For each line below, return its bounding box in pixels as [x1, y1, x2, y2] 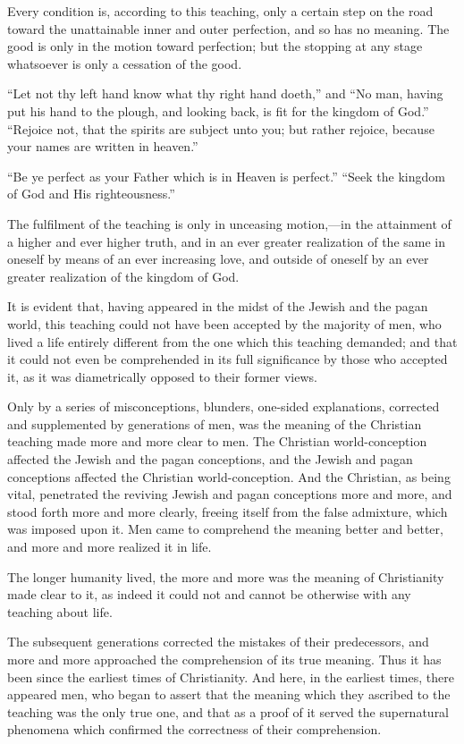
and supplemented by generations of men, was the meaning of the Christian [7, 414, 422, 433]
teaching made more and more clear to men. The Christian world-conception [7, 432, 427, 451]
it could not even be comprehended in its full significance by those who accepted [7, 350, 448, 368]
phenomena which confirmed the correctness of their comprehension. [7, 720, 382, 739]
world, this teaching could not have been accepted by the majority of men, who [7, 314, 442, 333]
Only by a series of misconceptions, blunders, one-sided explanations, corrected [7, 397, 440, 416]
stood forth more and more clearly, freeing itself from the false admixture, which [7, 502, 448, 520]
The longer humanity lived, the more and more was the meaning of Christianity [7, 567, 444, 586]
